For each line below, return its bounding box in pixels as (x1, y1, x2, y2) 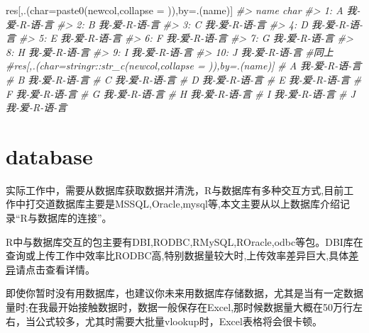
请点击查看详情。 (16, 261, 95, 276)
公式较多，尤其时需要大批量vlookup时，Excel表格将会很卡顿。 (35, 313, 322, 328)
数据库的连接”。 (37, 210, 112, 225)
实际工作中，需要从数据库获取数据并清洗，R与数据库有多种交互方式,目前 (6, 182, 344, 197)
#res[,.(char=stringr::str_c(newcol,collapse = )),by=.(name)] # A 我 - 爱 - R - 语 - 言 (6, 58, 362, 73)
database (6, 141, 93, 170)
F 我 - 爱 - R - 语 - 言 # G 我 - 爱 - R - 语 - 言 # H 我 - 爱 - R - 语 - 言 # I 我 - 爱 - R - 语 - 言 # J (6, 86, 356, 101)
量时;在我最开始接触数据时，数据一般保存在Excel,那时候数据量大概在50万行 (6, 300, 353, 315)
